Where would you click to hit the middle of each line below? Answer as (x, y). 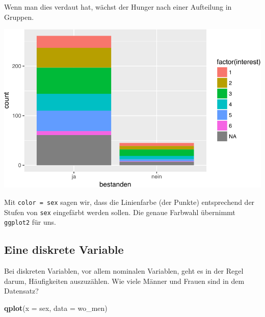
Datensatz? (21, 291)
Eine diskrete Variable (64, 249)
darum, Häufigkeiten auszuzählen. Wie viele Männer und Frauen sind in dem (124, 281)
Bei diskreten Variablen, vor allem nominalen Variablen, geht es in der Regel (124, 271)
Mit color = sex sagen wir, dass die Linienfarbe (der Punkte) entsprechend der (129, 202)
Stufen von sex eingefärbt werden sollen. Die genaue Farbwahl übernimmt (120, 212)
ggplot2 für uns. (30, 222)
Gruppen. (19, 17)
